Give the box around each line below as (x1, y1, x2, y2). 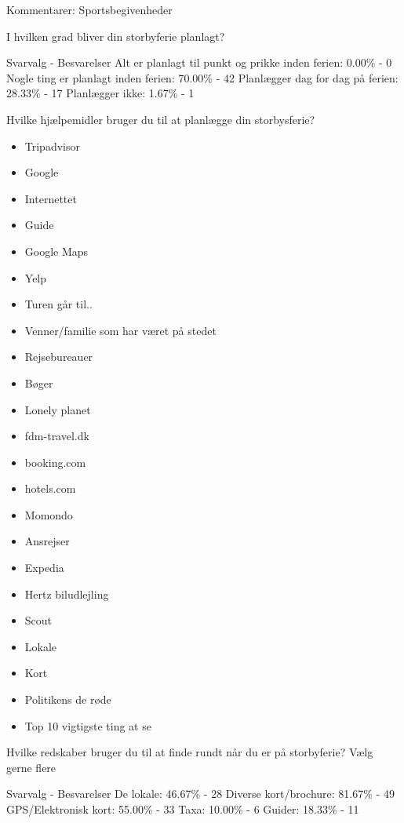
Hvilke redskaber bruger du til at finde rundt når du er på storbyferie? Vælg (6, 744, 373, 760)
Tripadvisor (24, 137, 80, 154)
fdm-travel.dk (24, 428, 89, 444)
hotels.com (24, 480, 76, 497)
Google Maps (24, 242, 89, 259)
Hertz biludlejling (24, 585, 109, 602)
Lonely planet (24, 401, 91, 417)
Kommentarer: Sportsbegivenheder (6, 2, 173, 17)
